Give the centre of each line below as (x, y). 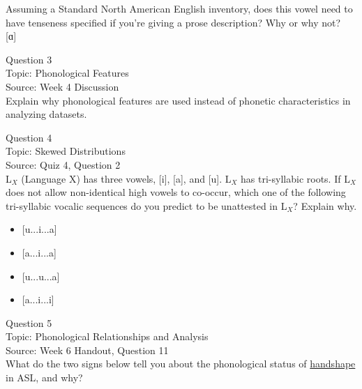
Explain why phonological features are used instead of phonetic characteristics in (178, 100)
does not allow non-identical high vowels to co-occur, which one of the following (176, 192)
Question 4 (29, 137)
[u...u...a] (41, 276)
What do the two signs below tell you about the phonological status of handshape (181, 364)
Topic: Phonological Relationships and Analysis (107, 336)
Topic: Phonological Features (67, 73)
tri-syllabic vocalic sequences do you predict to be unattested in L (146, 205)
